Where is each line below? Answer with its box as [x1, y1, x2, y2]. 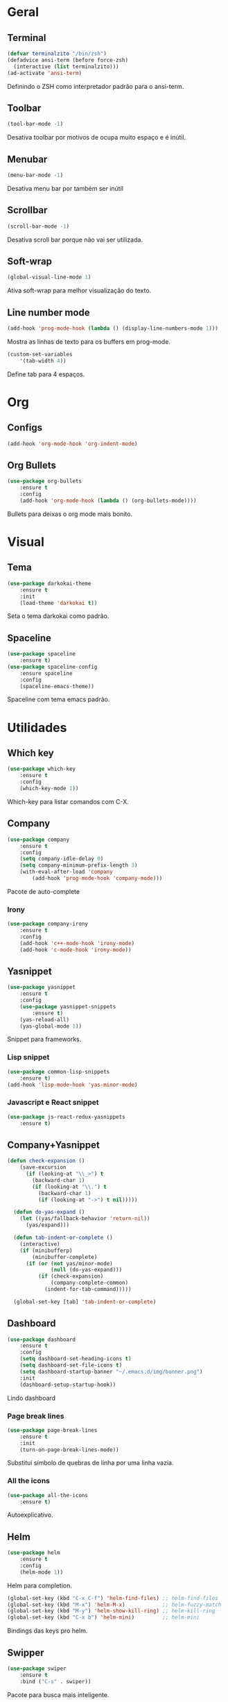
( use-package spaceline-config [7, 663, 98, 670]
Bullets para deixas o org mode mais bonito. [7, 510, 133, 518]
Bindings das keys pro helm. [7, 1626, 88, 1635]
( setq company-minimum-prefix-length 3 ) [19, 862, 138, 869]
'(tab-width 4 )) [19, 357, 67, 365]
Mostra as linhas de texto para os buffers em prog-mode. [7, 337, 171, 346]
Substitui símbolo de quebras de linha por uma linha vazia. [7, 1459, 174, 1467]
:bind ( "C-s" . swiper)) [19, 1678, 91, 1685]
